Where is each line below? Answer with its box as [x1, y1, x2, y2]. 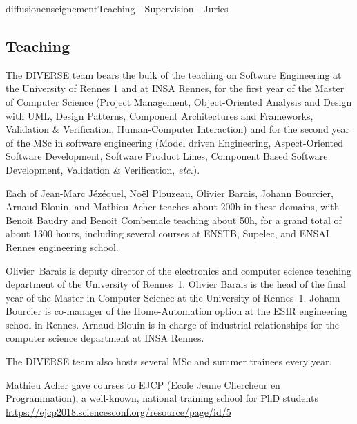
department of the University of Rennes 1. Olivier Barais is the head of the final [6, 277, 346, 291]
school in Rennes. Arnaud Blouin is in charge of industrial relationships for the [6, 317, 339, 331]
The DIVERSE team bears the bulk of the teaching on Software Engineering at [6, 67, 342, 82]
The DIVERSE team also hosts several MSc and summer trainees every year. [6, 354, 332, 369]
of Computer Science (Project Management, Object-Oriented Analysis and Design [6, 94, 352, 109]
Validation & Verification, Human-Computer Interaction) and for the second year [6, 122, 350, 136]
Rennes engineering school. [6, 239, 119, 254]
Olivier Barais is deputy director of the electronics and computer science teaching [6, 263, 351, 277]
